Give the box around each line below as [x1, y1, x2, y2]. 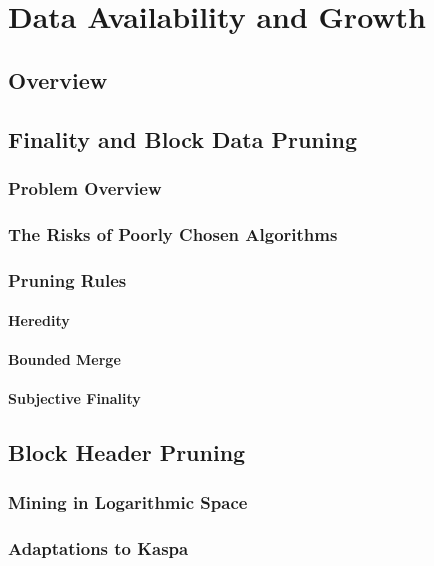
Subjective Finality [8, 388, 141, 409]
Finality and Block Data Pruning [8, 123, 357, 154]
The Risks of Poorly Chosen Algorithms [8, 221, 338, 246]
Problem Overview [8, 175, 162, 200]
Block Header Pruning [8, 437, 246, 468]
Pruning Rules [8, 267, 127, 292]
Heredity [8, 310, 70, 331]
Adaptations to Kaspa [8, 535, 189, 560]
